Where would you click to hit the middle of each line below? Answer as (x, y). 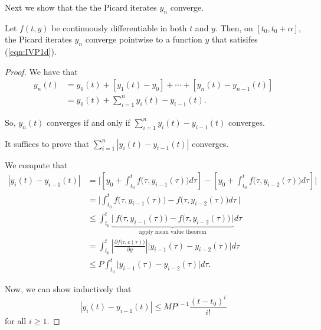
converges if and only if (89, 122)
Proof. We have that (41, 71)
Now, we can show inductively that (68, 288)
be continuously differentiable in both (119, 27)
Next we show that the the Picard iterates (81, 7)
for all (16, 320)
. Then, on (234, 27)
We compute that (36, 164)
